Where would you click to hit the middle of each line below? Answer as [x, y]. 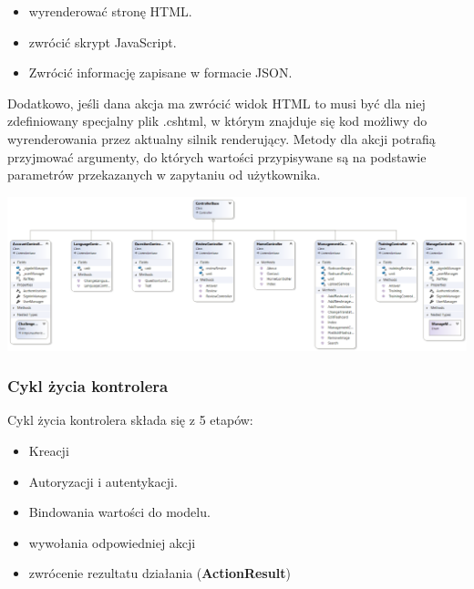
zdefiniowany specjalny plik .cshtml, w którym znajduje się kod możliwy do [217, 121]
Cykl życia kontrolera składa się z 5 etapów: [130, 420]
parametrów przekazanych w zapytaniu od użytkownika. [164, 175]
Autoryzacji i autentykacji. [103, 481]
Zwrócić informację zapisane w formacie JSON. [160, 72]
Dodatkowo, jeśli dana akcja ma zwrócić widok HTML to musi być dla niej [216, 103]
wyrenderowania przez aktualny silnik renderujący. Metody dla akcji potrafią [222, 138]
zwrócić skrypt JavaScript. [103, 41]
